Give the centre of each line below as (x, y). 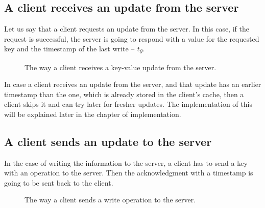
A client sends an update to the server (108, 141)
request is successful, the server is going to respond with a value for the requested (132, 38)
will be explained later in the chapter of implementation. (93, 114)
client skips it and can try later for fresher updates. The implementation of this (128, 104)
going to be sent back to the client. (59, 182)
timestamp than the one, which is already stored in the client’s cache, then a (124, 94)
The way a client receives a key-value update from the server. (121, 67)
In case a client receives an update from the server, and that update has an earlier (133, 84)
